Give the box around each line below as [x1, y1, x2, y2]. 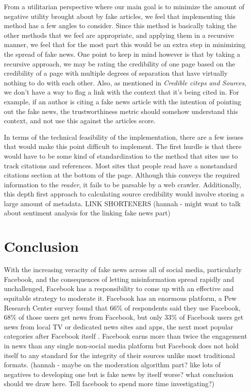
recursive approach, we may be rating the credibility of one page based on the [4, 58, 235, 68]
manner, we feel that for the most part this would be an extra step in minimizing [4, 39, 246, 49]
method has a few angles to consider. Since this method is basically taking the [4, 20, 237, 31]
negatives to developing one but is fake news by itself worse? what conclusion [4, 369, 234, 379]
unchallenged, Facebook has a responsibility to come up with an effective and [4, 283, 234, 294]
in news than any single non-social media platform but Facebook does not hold [4, 340, 239, 350]
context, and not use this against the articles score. [4, 115, 156, 126]
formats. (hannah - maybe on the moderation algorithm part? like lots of [4, 359, 221, 370]
